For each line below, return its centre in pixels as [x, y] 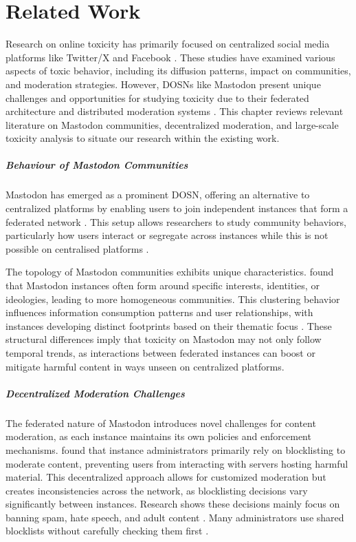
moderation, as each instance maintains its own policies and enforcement [158, 436]
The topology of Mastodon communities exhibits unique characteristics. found [170, 272]
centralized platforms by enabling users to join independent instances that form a [177, 208]
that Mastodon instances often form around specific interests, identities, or [163, 285]
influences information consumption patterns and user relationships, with [159, 312]
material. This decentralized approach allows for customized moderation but [166, 477]
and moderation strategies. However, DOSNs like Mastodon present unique [163, 84]
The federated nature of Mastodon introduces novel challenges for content [161, 423]
